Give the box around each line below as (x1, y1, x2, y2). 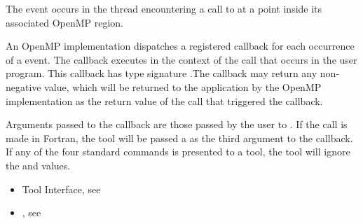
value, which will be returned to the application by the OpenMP (44, 79, 322, 94)
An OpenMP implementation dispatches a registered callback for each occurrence (6, 38, 355, 53)
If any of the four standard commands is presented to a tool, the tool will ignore (6, 144, 350, 159)
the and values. (6, 157, 71, 172)
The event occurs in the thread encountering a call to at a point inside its (6, 1, 322, 15)
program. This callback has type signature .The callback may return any (6, 66, 317, 80)
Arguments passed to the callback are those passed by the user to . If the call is (6, 117, 348, 132)
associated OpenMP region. (6, 15, 124, 29)
